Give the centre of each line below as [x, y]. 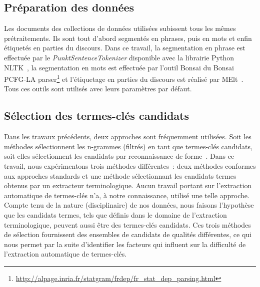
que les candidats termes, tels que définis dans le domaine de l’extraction [115, 214]
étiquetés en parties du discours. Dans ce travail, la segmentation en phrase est [125, 48]
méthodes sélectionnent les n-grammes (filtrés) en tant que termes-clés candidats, [128, 146]
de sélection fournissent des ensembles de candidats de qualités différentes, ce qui [128, 234]
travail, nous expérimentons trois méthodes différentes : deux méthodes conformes [130, 166]
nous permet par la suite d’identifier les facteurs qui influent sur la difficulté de [125, 244]
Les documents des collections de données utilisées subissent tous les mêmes [120, 28]
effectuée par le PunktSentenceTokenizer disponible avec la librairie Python [119, 57]
